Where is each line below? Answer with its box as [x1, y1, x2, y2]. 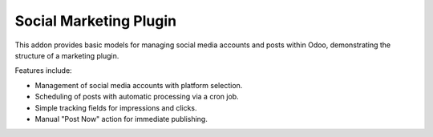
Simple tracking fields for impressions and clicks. [34, 103, 197, 112]
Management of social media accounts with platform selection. [34, 80, 243, 90]
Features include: [14, 66, 72, 75]
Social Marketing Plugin [14, 12, 176, 30]
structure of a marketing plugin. [14, 50, 119, 60]
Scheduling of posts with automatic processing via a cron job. [34, 92, 240, 102]
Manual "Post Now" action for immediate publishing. [34, 114, 208, 123]
